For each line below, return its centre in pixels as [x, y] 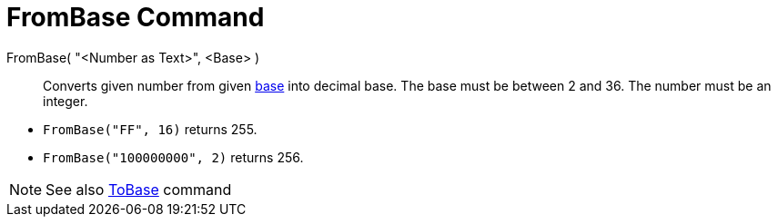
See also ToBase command [139, 189]
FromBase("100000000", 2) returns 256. [173, 157]
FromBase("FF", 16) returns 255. [150, 129]
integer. [66, 101]
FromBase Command [136, 17]
